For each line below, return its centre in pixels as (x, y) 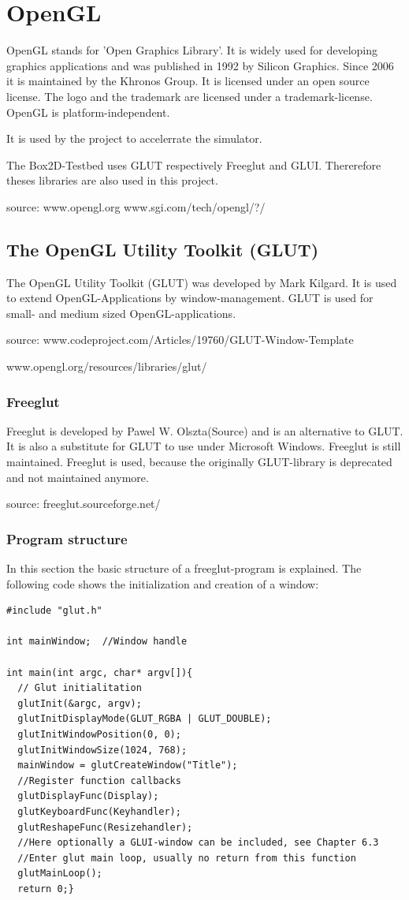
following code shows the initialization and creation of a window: (163, 583)
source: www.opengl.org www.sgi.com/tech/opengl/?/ (136, 206)
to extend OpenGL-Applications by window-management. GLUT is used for (190, 298)
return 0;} (46, 889)
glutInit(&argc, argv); (80, 703)
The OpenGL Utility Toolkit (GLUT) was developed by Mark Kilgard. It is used (202, 282)
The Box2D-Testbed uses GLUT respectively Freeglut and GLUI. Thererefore (194, 164)
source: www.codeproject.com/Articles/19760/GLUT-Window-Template (180, 340)
